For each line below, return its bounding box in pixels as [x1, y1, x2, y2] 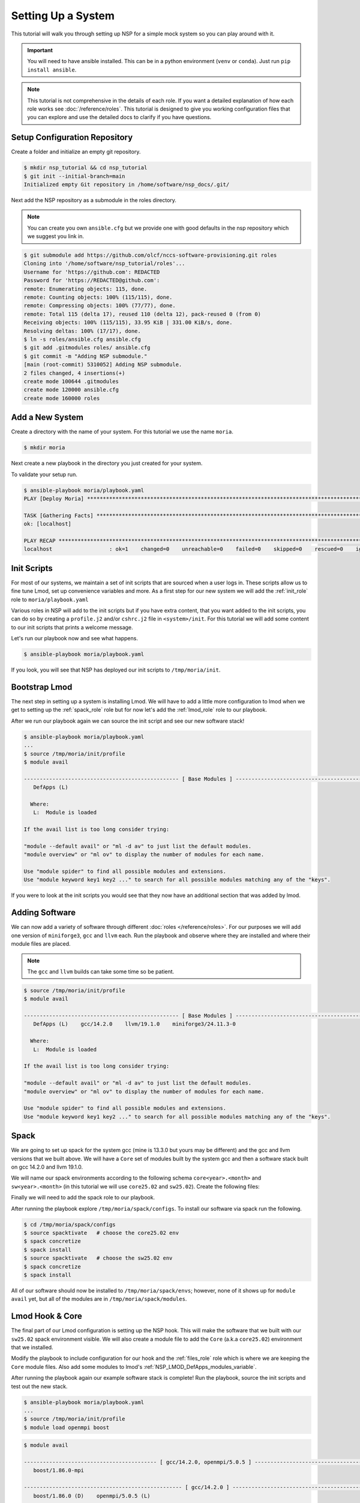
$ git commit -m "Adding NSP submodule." [23, 352, 148, 360]
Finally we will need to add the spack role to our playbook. [11, 1194, 155, 1201]
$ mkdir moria [23, 444, 65, 451]
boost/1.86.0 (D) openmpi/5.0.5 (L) [33, 1492, 151, 1499]
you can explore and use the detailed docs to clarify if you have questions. [27, 114, 212, 121]
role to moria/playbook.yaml [11, 596, 89, 603]
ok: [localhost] [23, 521, 72, 527]
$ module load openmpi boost [23, 1424, 110, 1431]
